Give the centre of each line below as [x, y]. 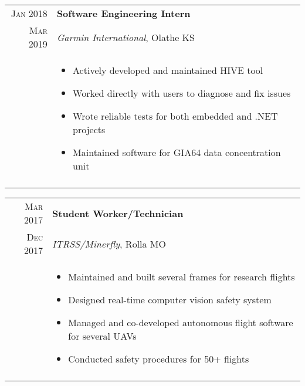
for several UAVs [102, 336]
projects [89, 129]
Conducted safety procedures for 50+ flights [159, 359]
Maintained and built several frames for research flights [182, 277]
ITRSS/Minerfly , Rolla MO [109, 243]
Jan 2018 [29, 13]
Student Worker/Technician [118, 213]
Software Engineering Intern [123, 13]
